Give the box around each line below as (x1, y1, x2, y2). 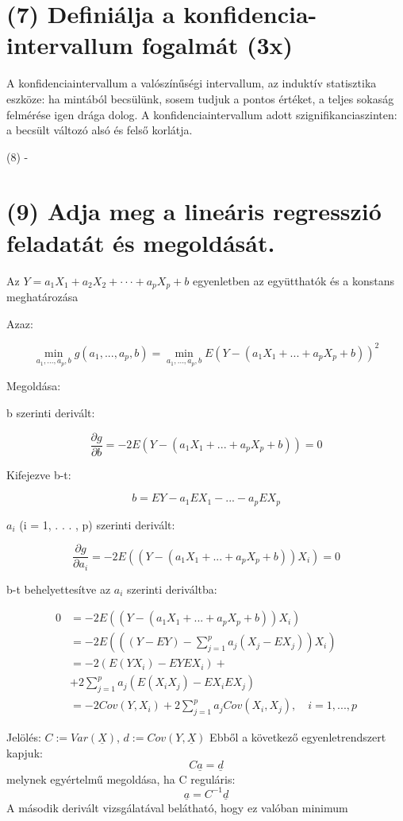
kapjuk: (6, 744, 43, 761)
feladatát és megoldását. (6, 226, 275, 258)
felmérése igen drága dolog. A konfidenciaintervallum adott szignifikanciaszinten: (6, 106, 397, 122)
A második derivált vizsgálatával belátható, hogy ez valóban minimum (6, 799, 348, 815)
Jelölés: (6, 729, 41, 745)
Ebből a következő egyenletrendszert (209, 729, 386, 745)
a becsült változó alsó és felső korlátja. (6, 122, 193, 138)
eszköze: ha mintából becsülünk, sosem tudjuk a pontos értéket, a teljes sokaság (6, 90, 394, 106)
